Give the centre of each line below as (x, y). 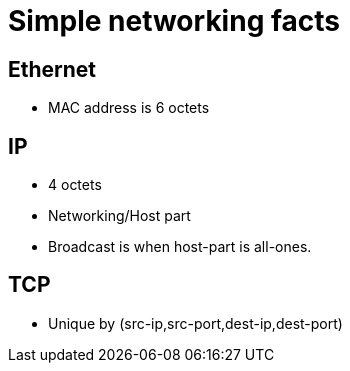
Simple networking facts (174, 21)
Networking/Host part (119, 216)
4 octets (75, 185)
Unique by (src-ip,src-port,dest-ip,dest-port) (195, 323)
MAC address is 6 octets (129, 108)
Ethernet (52, 69)
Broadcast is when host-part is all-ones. (180, 247)
